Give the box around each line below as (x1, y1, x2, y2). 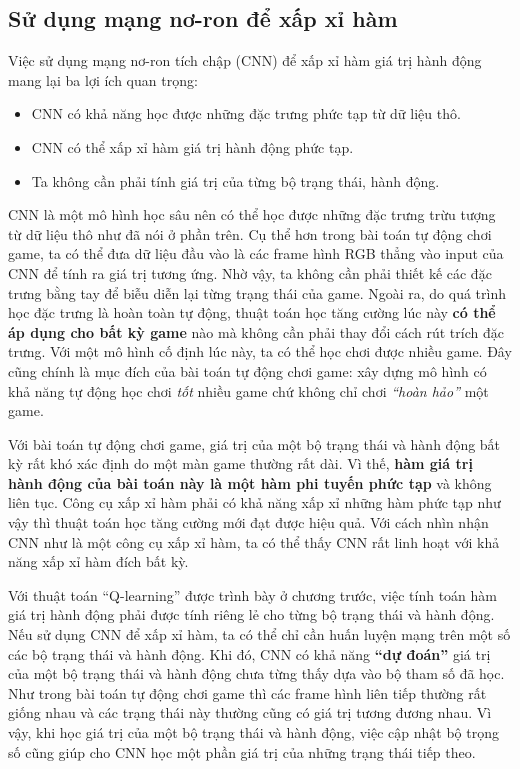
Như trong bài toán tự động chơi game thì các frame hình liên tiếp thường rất (8, 682, 487, 703)
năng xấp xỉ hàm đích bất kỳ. (8, 551, 189, 572)
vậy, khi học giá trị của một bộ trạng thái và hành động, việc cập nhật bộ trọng (8, 722, 499, 743)
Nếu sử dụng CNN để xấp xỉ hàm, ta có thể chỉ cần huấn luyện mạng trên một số (8, 624, 511, 645)
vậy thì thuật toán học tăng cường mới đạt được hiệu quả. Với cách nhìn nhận (8, 512, 489, 533)
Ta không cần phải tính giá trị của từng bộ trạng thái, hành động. (31, 170, 440, 191)
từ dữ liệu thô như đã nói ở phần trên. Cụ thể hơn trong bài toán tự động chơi (8, 223, 492, 244)
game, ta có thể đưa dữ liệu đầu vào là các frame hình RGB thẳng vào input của (8, 243, 504, 264)
